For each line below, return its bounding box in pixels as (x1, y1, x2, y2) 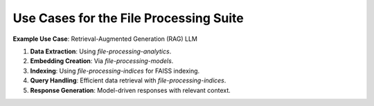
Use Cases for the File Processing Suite (12, 10, 244, 26)
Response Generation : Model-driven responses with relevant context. (30, 86, 231, 94)
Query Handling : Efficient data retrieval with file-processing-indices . (30, 76, 226, 85)
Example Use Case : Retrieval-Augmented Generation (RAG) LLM (12, 35, 197, 43)
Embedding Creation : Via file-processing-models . (30, 57, 174, 65)
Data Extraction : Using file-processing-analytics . (30, 47, 172, 55)
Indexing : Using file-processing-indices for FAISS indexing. (30, 67, 200, 75)
